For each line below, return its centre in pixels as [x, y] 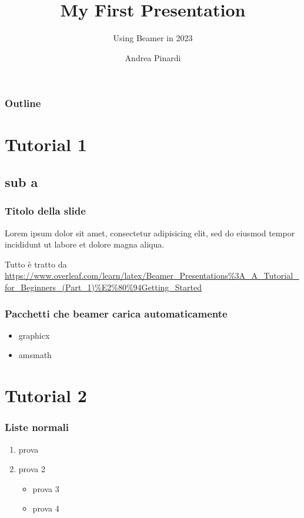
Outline [23, 103]
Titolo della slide [45, 211]
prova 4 [46, 508]
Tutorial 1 [46, 144]
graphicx [34, 335]
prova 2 [32, 469]
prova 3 [46, 488]
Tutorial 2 [46, 395]
